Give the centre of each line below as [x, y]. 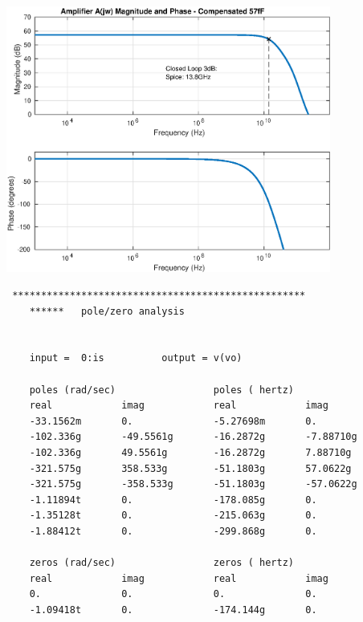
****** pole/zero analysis [107, 311]
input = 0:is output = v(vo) [136, 358]
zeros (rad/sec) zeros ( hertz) [161, 563]
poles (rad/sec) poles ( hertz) [161, 390]
